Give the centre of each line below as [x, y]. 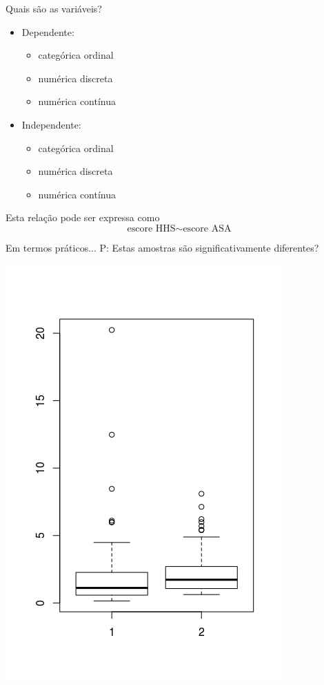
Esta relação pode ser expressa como [83, 217]
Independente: [51, 124]
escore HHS [151, 228]
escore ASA [207, 228]
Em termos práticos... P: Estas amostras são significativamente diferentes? [162, 247]
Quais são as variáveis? [54, 8]
